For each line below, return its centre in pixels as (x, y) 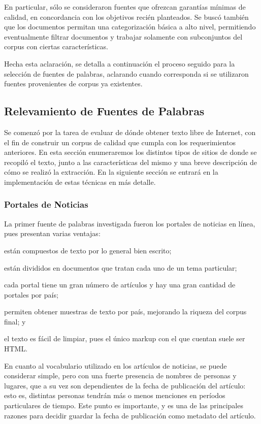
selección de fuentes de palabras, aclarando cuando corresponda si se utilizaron (126, 73)
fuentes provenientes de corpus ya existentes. (73, 84)
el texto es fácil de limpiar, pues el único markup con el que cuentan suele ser (125, 338)
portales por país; (31, 294)
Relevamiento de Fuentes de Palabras (104, 111)
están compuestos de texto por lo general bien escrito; (88, 250)
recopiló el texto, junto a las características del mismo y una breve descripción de (130, 162)
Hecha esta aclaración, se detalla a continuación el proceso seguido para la (120, 63)
